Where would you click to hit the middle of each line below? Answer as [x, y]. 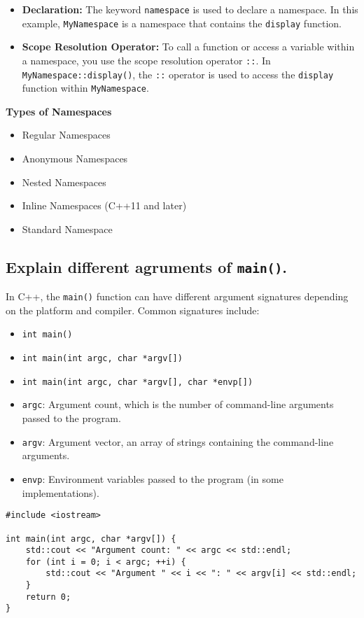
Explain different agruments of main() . [146, 266]
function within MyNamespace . [85, 88]
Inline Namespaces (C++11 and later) [104, 205]
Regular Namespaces [66, 135]
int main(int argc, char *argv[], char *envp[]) [138, 382]
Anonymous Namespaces [75, 159]
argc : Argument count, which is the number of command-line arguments [178, 404]
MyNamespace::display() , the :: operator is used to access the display [178, 74]
